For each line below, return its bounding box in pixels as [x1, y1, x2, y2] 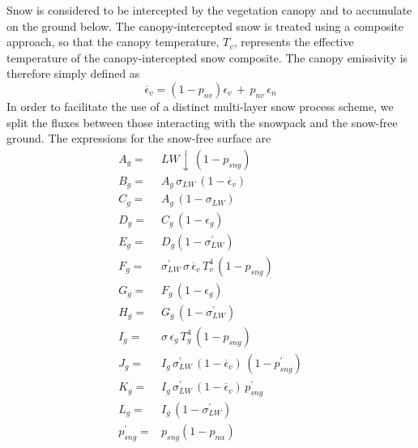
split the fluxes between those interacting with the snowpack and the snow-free [6, 113, 398, 130]
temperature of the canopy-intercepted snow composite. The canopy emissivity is [6, 49, 408, 66]
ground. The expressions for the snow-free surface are [6, 130, 271, 147]
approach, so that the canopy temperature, [6, 33, 220, 50]
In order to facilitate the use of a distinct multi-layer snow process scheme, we [6, 97, 394, 114]
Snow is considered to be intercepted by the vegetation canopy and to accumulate [6, 2, 412, 18]
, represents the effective [233, 33, 354, 50]
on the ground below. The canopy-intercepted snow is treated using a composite [6, 17, 404, 34]
